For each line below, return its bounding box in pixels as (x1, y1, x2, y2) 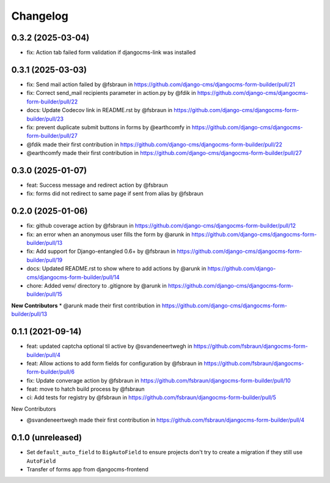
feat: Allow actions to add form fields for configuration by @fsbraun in (26, 359, 203, 367)
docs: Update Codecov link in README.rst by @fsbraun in (26, 107, 173, 114)
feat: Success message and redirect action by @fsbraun (26, 181, 168, 189)
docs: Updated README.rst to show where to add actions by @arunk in (26, 265, 207, 272)
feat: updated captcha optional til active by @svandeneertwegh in (26, 343, 193, 350)
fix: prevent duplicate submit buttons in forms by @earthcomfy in (26, 123, 191, 131)
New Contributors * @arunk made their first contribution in (11, 302, 161, 309)
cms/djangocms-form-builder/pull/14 (26, 273, 120, 281)
